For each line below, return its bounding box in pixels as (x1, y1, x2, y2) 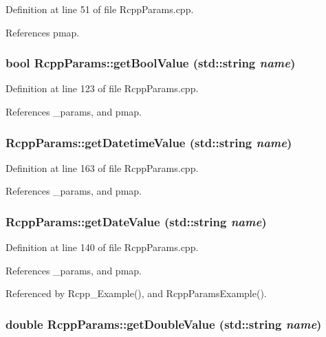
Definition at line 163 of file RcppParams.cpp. (6, 160, 199, 175)
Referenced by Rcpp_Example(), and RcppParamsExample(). (6, 286, 267, 301)
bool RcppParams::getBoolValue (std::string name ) (6, 54, 296, 72)
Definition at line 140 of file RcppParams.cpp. (6, 240, 199, 254)
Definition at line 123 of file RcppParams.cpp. (6, 81, 199, 96)
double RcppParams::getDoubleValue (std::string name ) (6, 315, 322, 332)
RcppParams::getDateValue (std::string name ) (6, 213, 267, 230)
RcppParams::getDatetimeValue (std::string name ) (6, 133, 292, 151)
